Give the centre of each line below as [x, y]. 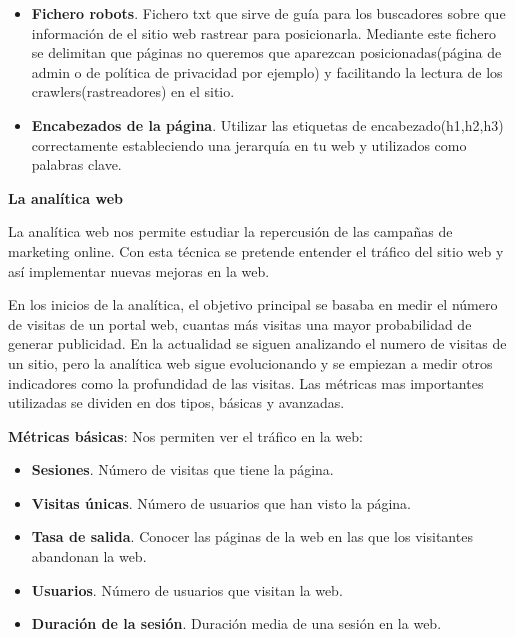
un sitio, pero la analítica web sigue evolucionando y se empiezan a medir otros [250, 362]
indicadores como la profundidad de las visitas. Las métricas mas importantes [246, 382]
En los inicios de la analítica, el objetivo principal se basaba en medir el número [253, 304]
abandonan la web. [89, 556]
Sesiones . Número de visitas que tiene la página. [182, 469]
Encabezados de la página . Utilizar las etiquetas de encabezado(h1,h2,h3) [267, 124]
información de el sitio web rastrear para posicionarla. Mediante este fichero [263, 32]
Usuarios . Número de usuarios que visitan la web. [187, 589]
